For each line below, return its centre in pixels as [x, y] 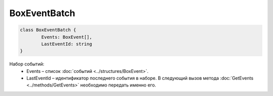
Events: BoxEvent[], [67, 37]
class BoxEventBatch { [48, 30]
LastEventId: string [67, 44]
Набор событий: [27, 64]
